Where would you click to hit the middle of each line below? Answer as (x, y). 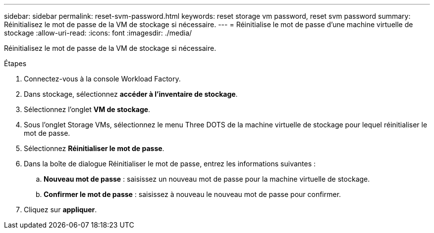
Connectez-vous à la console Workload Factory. (102, 79)
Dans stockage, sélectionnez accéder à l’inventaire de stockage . (131, 94)
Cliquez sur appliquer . (60, 210)
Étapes (15, 63)
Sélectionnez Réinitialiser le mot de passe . (94, 148)
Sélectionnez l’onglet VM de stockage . (87, 109)
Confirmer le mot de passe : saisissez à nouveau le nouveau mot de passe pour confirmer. (192, 194)
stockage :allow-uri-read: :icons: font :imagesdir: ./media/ (98, 33)
